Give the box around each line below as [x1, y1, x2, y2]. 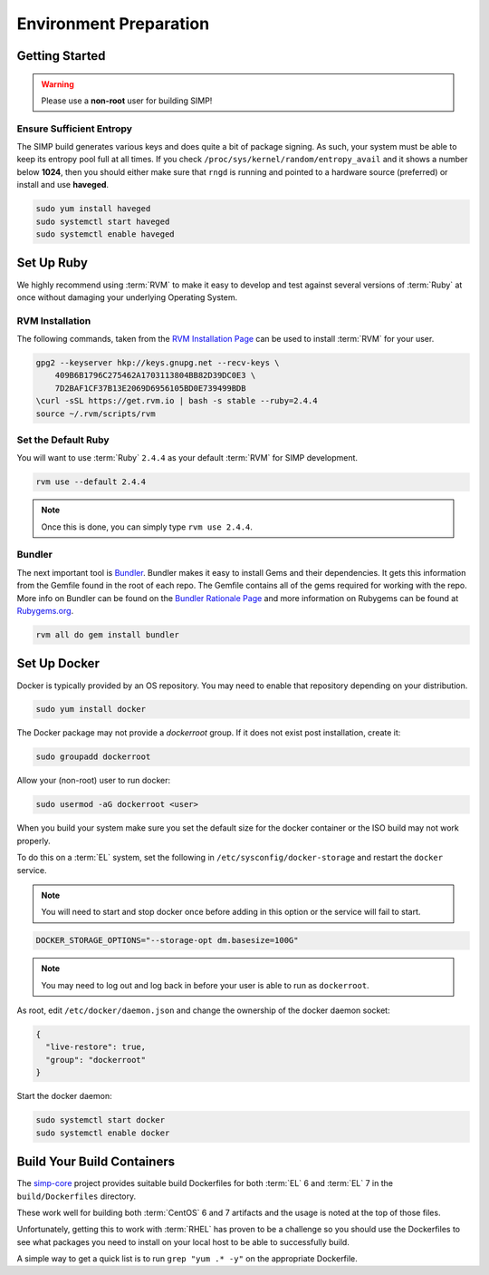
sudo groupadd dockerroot [35, 752, 151, 762]
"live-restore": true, [45, 1042, 147, 1052]
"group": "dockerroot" [45, 1055, 147, 1065]
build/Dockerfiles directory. [16, 1191, 137, 1202]
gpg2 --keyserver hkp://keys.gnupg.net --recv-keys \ [35, 358, 280, 368]
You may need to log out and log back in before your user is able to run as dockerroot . [41, 979, 370, 990]
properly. [16, 835, 51, 846]
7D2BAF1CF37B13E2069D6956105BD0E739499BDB [54, 383, 246, 394]
